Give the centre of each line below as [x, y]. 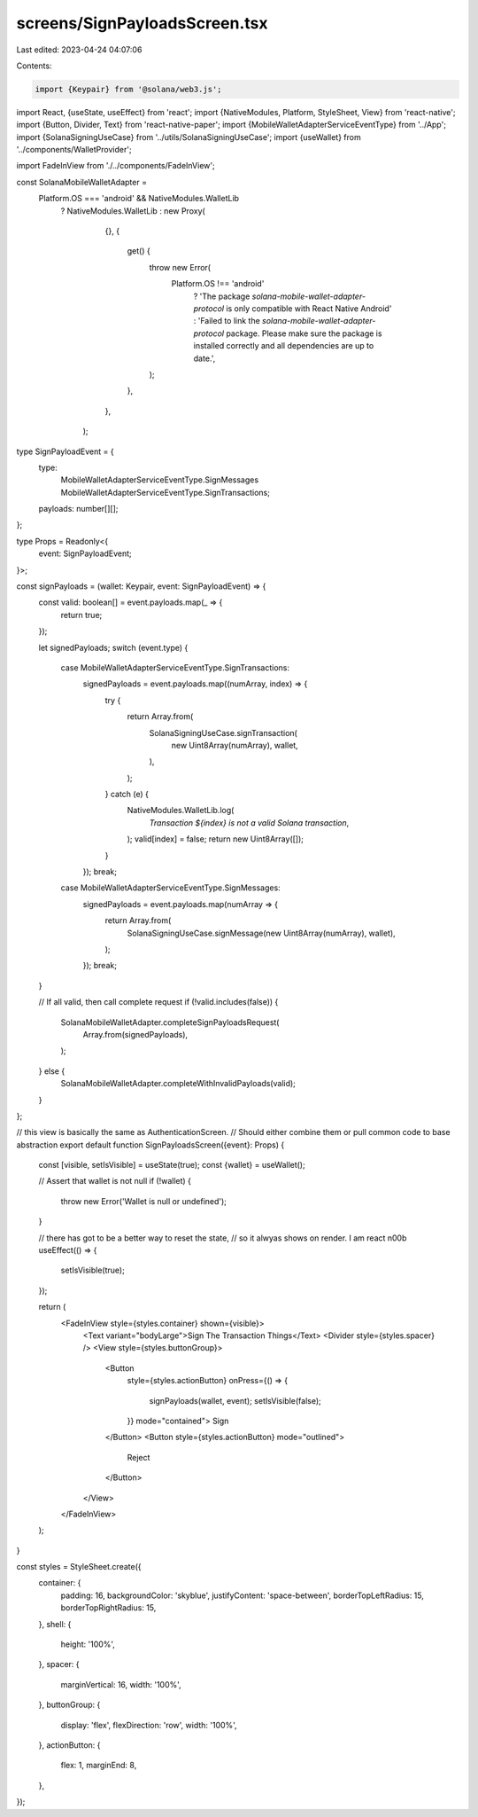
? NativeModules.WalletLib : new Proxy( [133, 211]
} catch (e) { [127, 795]
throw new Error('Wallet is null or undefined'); [144, 1201]
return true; [81, 615]
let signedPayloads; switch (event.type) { [113, 647]
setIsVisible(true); [93, 1270]
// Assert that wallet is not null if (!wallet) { [115, 1181]
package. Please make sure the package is [304, 333]
